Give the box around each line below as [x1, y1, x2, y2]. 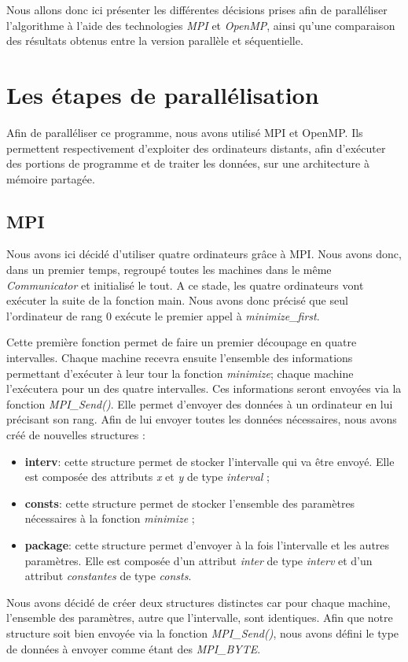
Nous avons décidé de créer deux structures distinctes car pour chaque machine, [6, 594, 391, 610]
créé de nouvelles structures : [6, 427, 145, 443]
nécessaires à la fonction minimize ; [24, 510, 195, 527]
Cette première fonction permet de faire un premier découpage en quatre [6, 334, 357, 350]
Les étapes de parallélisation [6, 78, 319, 110]
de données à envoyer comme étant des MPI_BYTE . [6, 640, 261, 656]
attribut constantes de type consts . [24, 568, 192, 584]
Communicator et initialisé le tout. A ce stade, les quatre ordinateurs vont [6, 276, 364, 293]
